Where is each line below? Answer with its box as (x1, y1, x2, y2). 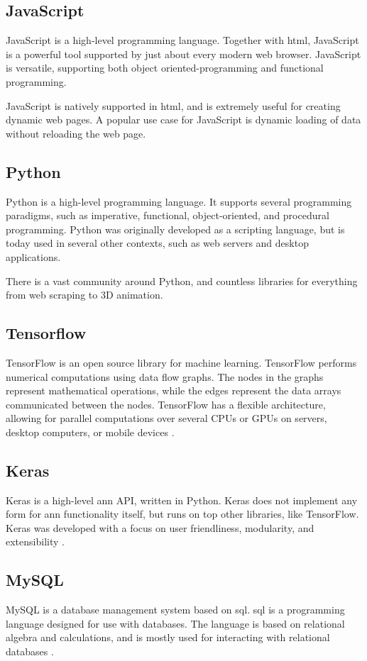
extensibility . (6, 534, 65, 549)
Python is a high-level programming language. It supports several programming (6, 194, 352, 209)
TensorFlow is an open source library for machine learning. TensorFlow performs (6, 355, 357, 370)
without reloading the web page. (6, 126, 146, 140)
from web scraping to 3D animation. (6, 287, 163, 302)
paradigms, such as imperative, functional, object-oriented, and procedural (6, 208, 329, 223)
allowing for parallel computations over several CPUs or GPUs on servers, (6, 411, 327, 426)
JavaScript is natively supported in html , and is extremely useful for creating (6, 98, 341, 113)
